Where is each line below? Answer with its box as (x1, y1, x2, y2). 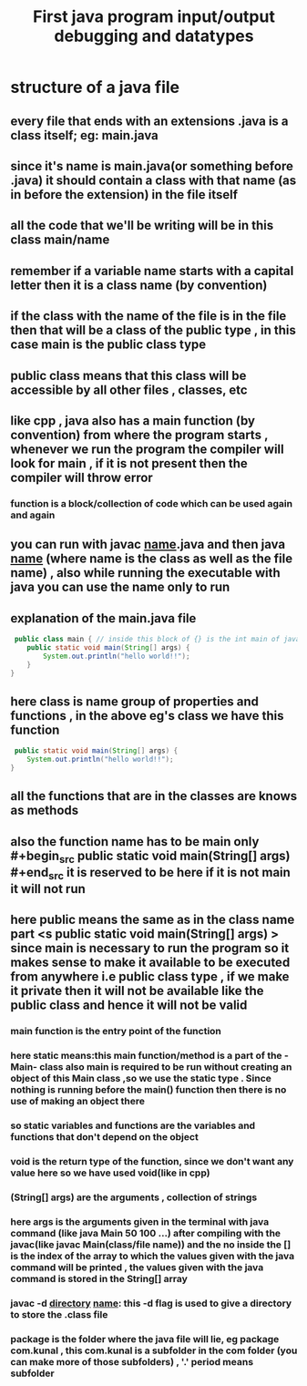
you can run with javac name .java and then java (10, 537, 286, 552)
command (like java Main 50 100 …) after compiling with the (10, 1227, 281, 1239)
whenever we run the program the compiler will (10, 441, 285, 457)
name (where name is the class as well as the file (10, 551, 293, 567)
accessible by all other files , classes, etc (10, 382, 249, 397)
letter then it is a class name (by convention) (10, 277, 268, 293)
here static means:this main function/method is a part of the (10, 1050, 282, 1063)
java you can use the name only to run (10, 580, 230, 595)
